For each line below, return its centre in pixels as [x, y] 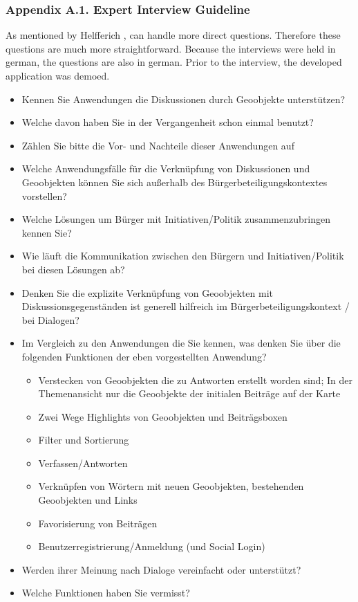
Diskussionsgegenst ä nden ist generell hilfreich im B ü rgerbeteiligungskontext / [186, 306]
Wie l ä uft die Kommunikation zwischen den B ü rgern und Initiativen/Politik [183, 256]
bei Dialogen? [50, 319]
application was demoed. [58, 75]
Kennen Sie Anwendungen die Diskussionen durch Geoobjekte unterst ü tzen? [183, 99]
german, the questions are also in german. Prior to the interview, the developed [174, 62]
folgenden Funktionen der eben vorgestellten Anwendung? [144, 356]
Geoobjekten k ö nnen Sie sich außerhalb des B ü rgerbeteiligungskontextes [175, 182]
